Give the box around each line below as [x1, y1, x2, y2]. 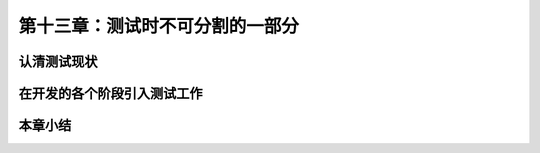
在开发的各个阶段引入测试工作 [18, 85, 203, 102]
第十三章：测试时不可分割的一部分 [18, 15, 300, 37]
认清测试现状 [18, 53, 98, 70]
